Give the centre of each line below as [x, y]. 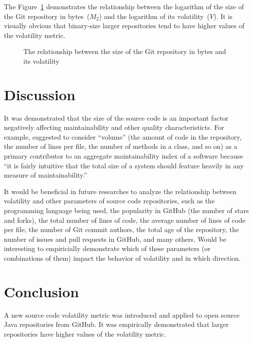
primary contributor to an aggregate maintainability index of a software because [124, 156]
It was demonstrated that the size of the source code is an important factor [116, 117]
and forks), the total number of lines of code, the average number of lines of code [125, 220]
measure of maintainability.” [45, 175]
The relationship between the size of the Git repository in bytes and [125, 51]
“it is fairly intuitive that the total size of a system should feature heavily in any [124, 165]
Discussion [40, 94]
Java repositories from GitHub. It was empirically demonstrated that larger [117, 324]
